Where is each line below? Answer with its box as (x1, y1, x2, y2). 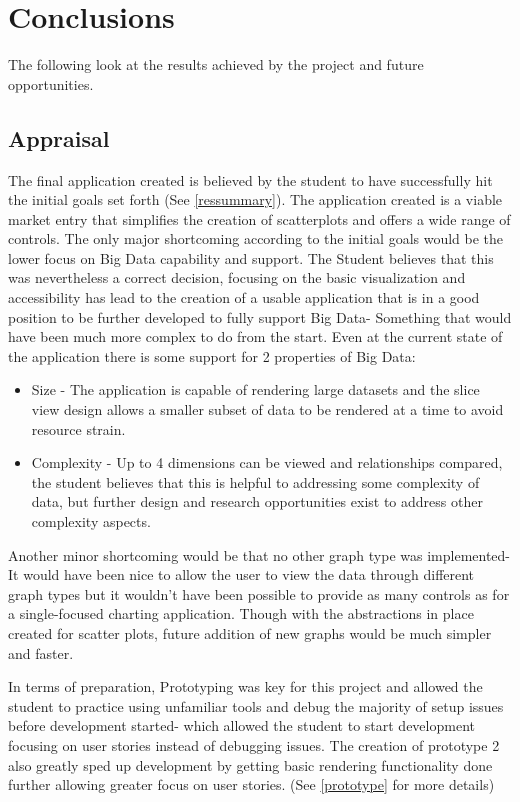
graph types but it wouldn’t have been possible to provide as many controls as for (8, 583, 510, 604)
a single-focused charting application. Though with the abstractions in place (8, 603, 474, 624)
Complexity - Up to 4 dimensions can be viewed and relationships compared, (31, 452, 503, 473)
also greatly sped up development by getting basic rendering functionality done (8, 754, 493, 775)
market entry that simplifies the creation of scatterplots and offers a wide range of (8, 208, 511, 229)
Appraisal (8, 122, 110, 153)
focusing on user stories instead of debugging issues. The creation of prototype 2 (8, 734, 500, 755)
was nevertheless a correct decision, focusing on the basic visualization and (8, 267, 466, 288)
